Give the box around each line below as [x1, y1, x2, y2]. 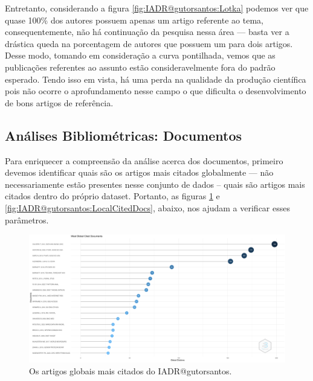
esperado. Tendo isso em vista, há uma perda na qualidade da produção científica [5, 72, 306, 85]
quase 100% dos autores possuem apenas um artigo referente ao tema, [5, 13, 263, 26]
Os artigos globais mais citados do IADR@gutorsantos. [29, 364, 232, 377]
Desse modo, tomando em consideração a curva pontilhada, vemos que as [5, 49, 276, 62]
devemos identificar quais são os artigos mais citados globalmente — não [5, 166, 274, 179]
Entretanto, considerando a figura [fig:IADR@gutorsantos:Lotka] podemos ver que [5, 2, 309, 14]
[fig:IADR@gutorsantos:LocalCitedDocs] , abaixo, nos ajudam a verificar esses [5, 201, 290, 214]
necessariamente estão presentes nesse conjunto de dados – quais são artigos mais [5, 178, 305, 190]
